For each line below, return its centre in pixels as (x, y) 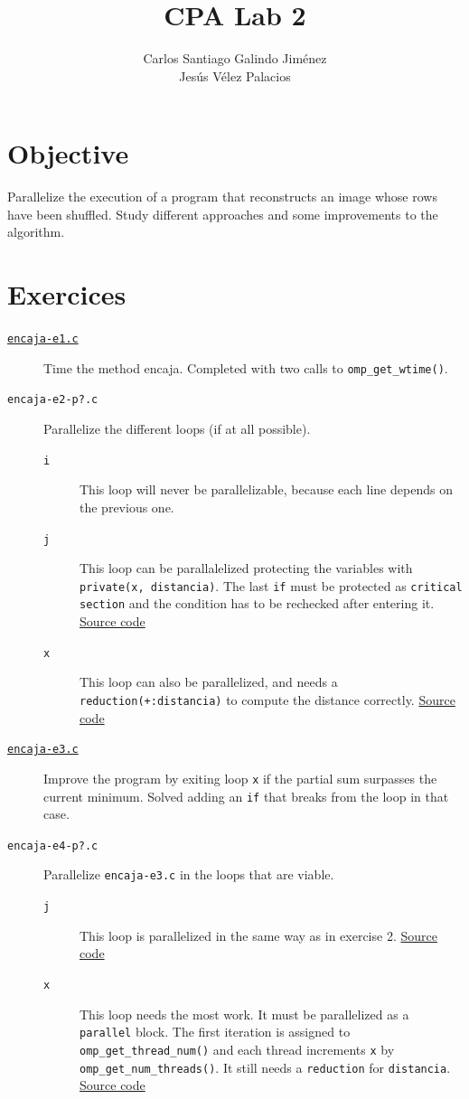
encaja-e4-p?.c (53, 845)
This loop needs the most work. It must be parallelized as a (244, 1014)
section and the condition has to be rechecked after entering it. (257, 603)
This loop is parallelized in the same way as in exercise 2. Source (258, 935)
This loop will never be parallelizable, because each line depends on (266, 489)
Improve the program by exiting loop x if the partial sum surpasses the (240, 778)
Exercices (67, 294)
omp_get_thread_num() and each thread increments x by (237, 1049)
